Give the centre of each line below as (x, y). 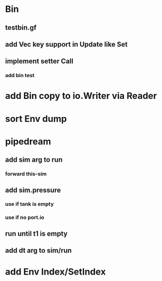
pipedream (28, 141)
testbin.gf (21, 28)
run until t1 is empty (36, 234)
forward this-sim (26, 174)
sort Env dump (36, 119)
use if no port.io (25, 217)
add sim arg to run (34, 160)
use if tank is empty (29, 204)
